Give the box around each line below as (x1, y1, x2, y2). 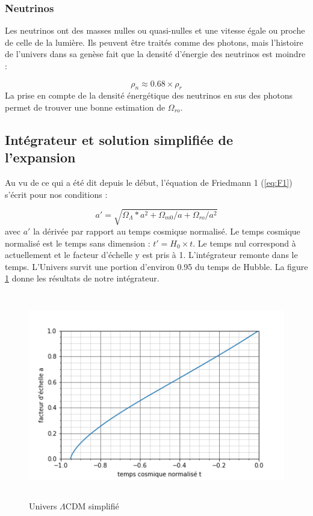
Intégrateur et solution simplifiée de (5, 130, 234, 149)
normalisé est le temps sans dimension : (5, 236, 150, 249)
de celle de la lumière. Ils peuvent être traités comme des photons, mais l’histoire (5, 35, 303, 48)
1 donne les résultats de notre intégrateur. (5, 272, 160, 284)
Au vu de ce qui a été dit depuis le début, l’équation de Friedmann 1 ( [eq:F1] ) (5, 176, 293, 189)
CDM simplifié (65, 499, 119, 512)
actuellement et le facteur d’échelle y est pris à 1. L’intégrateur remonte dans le (5, 248, 298, 261)
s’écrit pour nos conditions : (5, 188, 108, 200)
